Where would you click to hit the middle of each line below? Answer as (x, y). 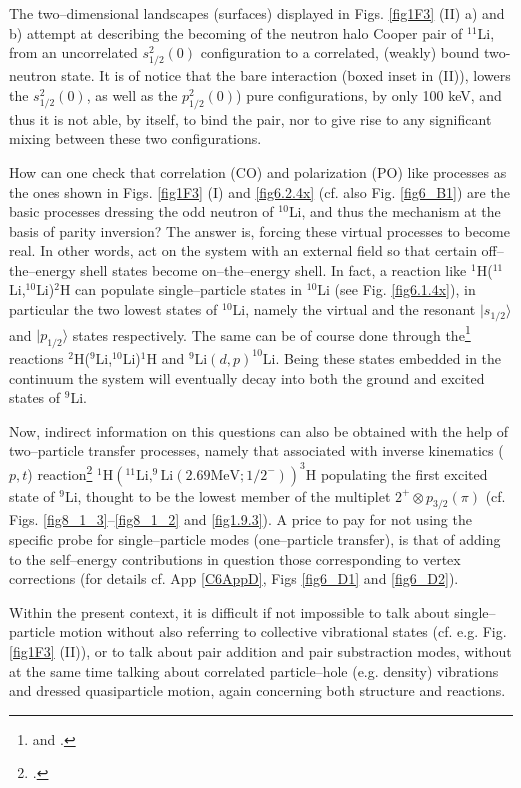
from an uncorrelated (73, 52)
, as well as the (132, 94)
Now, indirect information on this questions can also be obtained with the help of (258, 430)
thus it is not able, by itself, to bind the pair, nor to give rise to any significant (250, 118)
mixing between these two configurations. (135, 138)
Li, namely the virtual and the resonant (354, 309)
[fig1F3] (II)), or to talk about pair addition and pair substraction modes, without (260, 650)
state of (32, 495)
